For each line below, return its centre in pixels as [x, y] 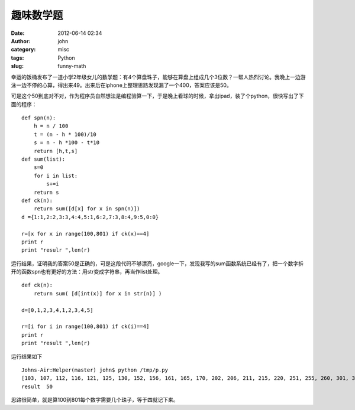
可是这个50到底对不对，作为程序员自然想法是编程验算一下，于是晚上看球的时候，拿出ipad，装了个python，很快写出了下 [157, 96]
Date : [18, 33]
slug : [17, 66]
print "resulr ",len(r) [56, 250]
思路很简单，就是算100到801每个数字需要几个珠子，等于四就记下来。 [95, 400]
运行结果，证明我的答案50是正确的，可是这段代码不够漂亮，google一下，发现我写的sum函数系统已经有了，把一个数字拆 [157, 263]
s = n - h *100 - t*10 [67, 143]
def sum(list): [43, 159]
